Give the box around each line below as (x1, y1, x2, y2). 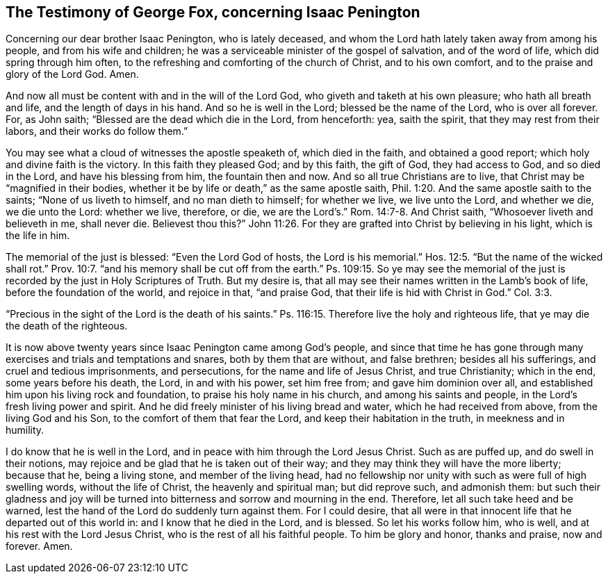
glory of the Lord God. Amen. (6, 68, 139, 81)
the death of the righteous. (6, 320, 128, 332)
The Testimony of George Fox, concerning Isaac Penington (6, 3, 420, 21)
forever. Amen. (6, 540, 73, 553)
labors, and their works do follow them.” (6, 125, 188, 138)
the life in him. (6, 229, 70, 242)
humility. (6, 424, 44, 437)
